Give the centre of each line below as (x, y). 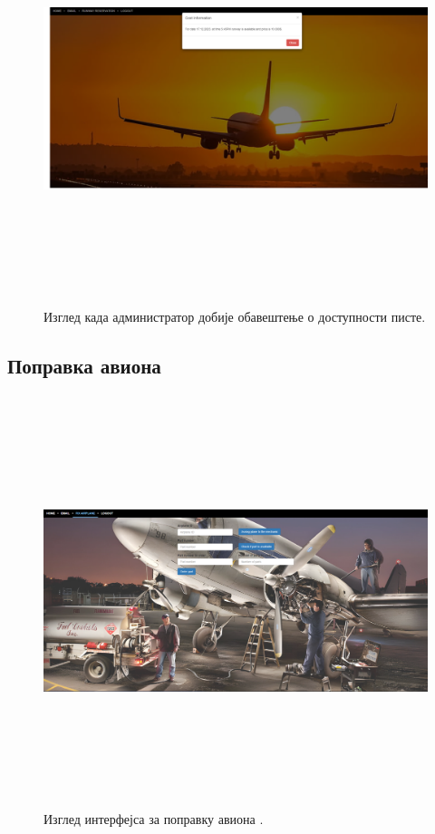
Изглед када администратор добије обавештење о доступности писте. (235, 317)
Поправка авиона (84, 366)
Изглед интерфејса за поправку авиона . (154, 819)
